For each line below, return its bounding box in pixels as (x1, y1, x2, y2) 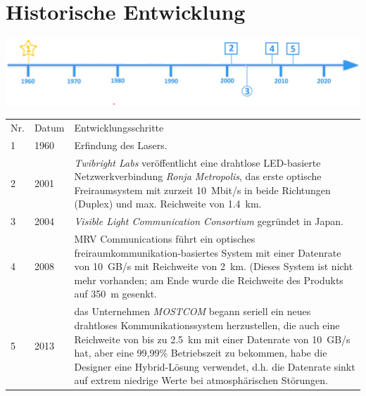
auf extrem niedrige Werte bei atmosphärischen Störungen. (74, 373, 328, 388)
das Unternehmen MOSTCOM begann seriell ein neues (74, 304, 311, 319)
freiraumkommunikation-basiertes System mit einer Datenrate (74, 245, 341, 260)
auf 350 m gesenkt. (74, 286, 157, 301)
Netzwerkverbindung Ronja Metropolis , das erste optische (74, 169, 322, 184)
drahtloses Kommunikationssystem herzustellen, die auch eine (74, 317, 340, 332)
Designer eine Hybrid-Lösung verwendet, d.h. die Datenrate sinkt (74, 359, 355, 373)
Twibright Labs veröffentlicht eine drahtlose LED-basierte (74, 155, 321, 170)
